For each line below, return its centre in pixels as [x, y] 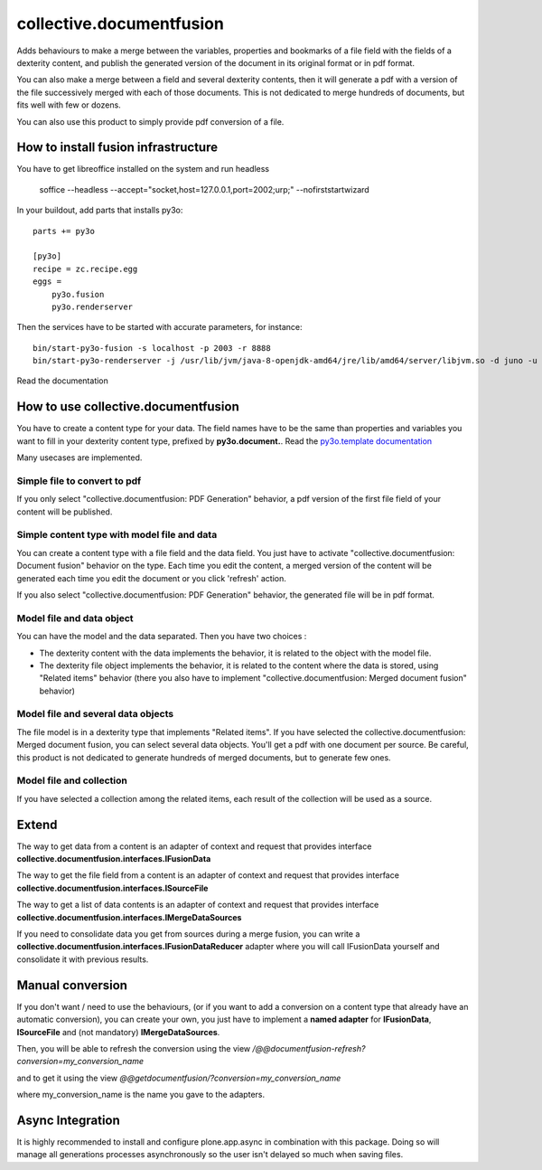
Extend [37, 824]
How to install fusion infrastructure [117, 148]
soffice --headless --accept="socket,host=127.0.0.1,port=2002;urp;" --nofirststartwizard [204, 189]
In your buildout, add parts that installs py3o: [100, 210]
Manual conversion [72, 985]
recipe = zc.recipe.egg [85, 269]
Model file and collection [72, 780]
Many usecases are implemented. [79, 458]
